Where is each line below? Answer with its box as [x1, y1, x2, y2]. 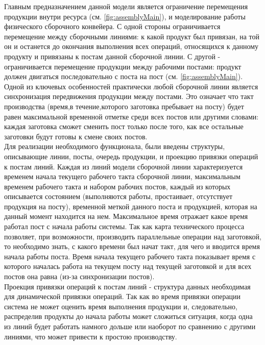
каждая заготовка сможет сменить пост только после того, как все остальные [4, 121, 244, 132]
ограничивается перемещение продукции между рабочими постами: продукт [4, 61, 242, 71]
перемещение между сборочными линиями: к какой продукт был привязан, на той [4, 31, 260, 41]
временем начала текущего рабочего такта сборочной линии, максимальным [4, 171, 240, 182]
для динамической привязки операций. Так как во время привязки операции [4, 291, 241, 302]
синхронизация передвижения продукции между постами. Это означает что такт [4, 91, 254, 102]
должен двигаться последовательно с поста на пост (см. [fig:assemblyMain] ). [4, 71, 243, 82]
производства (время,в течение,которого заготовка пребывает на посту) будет [4, 101, 244, 111]
